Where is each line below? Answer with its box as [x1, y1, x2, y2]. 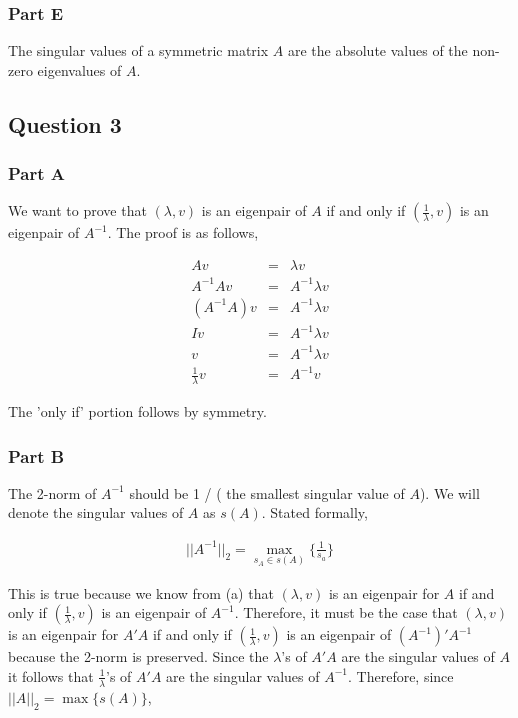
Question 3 [8, 108, 122, 139]
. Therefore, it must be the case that [234, 602, 458, 623]
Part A [8, 161, 66, 186]
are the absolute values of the [287, 40, 468, 61]
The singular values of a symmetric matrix [8, 40, 269, 61]
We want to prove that [8, 200, 147, 221]
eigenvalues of [37, 59, 122, 80]
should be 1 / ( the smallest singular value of [129, 482, 405, 503]
